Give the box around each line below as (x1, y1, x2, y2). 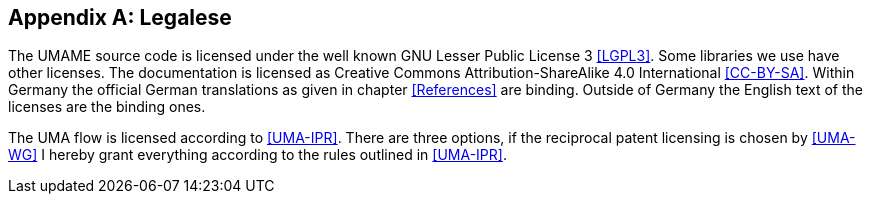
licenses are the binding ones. (8, 98, 206, 116)
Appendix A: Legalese (8, 5, 232, 30)
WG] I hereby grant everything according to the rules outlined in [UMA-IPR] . (8, 146, 507, 164)
